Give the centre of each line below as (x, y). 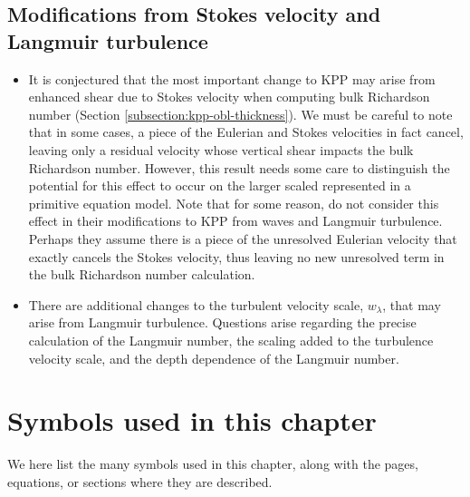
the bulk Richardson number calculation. (142, 274)
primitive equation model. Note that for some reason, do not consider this (234, 203)
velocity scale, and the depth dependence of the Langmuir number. (214, 358)
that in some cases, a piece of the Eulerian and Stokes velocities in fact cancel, (246, 132)
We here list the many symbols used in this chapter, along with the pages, (213, 464)
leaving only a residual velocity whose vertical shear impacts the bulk (221, 149)
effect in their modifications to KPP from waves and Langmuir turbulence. (235, 221)
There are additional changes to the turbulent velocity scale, (196, 304)
